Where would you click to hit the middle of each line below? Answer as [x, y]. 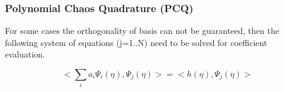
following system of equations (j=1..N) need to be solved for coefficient [136, 42]
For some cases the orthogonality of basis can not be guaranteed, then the [142, 31]
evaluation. [25, 54]
